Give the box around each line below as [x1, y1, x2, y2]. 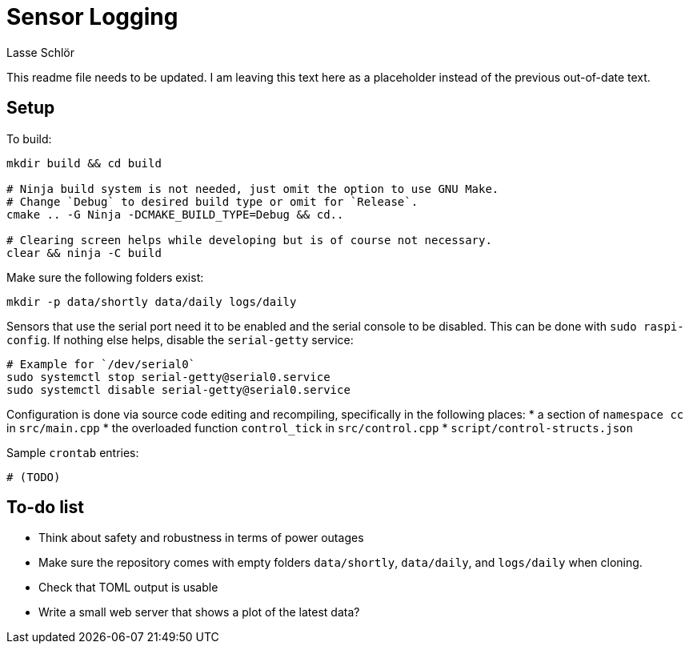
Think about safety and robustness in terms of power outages [38, 531, 364, 545]
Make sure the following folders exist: [6, 270, 204, 284]
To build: [6, 131, 52, 146]
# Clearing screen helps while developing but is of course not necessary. [6, 233, 492, 247]
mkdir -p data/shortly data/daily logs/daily [6, 295, 297, 308]
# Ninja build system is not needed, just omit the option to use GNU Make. [6, 182, 499, 195]
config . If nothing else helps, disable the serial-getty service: [6, 332, 354, 347]
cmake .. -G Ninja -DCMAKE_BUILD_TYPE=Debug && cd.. [6, 207, 344, 221]
